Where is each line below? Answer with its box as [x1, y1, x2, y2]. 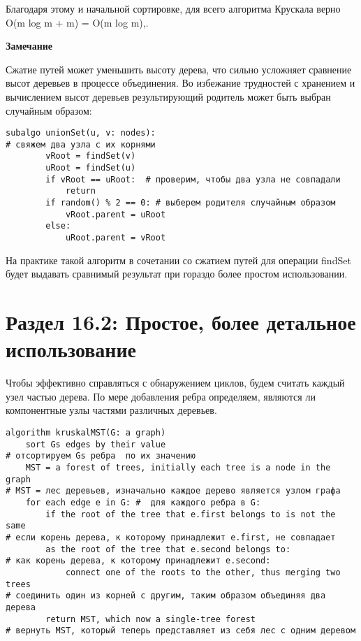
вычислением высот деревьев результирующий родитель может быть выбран [6, 89, 331, 103]
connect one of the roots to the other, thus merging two [65, 567, 341, 577]
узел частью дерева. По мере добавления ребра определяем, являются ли [6, 389, 316, 403]
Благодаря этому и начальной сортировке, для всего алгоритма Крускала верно [6, 1, 341, 15]
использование [6, 335, 137, 363]
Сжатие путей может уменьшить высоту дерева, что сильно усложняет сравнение [6, 62, 352, 76]
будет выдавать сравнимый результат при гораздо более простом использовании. [6, 266, 348, 281]
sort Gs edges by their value [25, 439, 166, 449]
